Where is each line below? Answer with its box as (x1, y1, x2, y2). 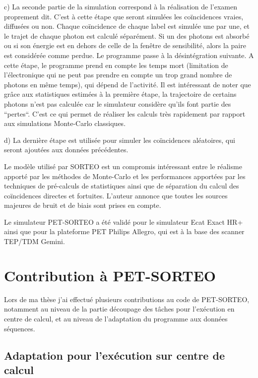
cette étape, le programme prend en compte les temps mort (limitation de (4, 60, 228, 70)
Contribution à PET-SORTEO (4, 265, 216, 285)
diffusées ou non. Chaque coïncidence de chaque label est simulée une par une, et (4, 21, 250, 31)
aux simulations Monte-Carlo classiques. (4, 118, 126, 128)
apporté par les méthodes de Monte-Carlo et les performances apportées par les (4, 171, 246, 181)
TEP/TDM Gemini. (4, 236, 65, 247)
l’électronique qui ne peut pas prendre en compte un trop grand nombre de (4, 69, 232, 80)
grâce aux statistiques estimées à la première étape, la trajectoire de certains (4, 89, 237, 99)
